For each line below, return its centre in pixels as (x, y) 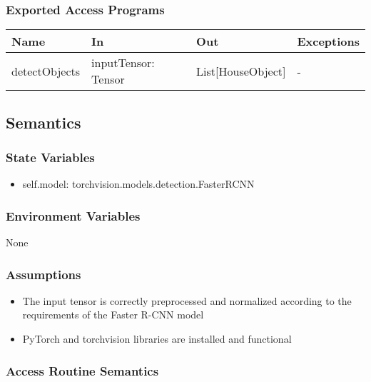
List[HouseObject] (241, 71)
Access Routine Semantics (82, 370)
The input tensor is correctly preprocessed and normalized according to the (187, 300)
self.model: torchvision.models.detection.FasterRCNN (138, 184)
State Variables (50, 157)
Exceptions (328, 41)
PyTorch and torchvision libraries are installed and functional (157, 339)
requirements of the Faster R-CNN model (113, 315)
